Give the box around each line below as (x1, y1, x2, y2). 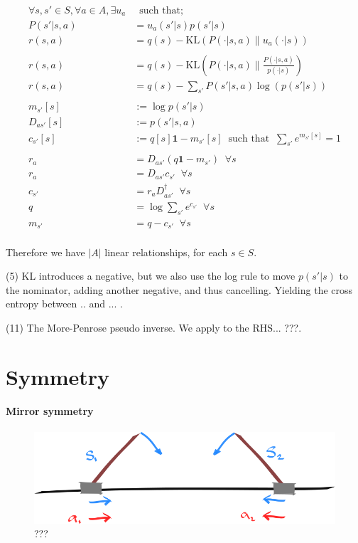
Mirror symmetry (6, 404, 94, 418)
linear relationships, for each (104, 244, 228, 259)
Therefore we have (6, 244, 85, 259)
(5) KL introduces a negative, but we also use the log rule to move (6, 268, 295, 283)
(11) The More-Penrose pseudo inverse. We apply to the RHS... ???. (6, 320, 302, 334)
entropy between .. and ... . (6, 296, 123, 311)
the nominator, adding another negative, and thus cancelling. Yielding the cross (6, 282, 353, 297)
